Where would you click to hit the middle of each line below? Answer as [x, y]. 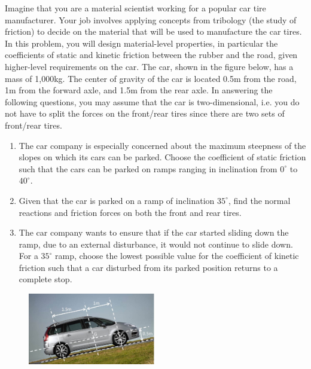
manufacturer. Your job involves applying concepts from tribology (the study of [151, 19]
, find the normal [259, 200]
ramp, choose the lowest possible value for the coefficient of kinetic [177, 256]
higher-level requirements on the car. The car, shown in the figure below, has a [149, 66]
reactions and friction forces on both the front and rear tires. [130, 212]
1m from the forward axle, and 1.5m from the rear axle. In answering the [139, 90]
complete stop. [45, 279]
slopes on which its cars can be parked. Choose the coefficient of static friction [162, 157]
